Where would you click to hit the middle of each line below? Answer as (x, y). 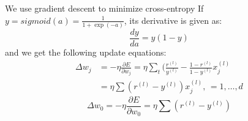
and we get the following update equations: (86, 52)
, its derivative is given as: (173, 20)
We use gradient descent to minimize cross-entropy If (104, 8)
